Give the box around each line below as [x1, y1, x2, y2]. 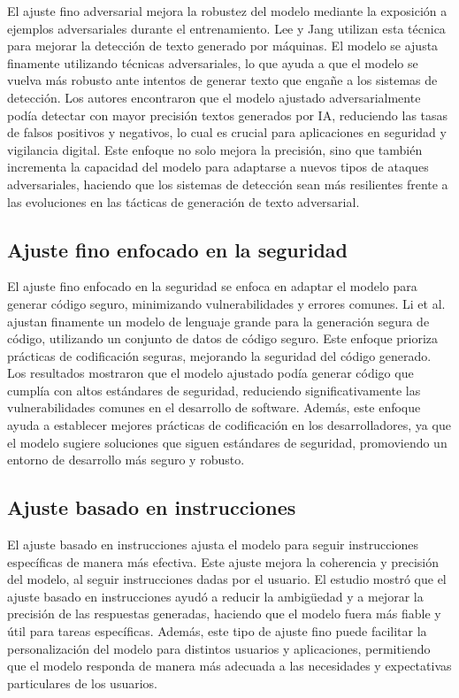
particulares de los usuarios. [7, 673, 157, 692]
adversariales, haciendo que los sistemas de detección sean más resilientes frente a [7, 174, 448, 193]
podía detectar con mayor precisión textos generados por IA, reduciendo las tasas [7, 105, 448, 124]
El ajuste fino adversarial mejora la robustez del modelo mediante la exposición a [7, 2, 448, 19]
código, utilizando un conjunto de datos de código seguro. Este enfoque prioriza [7, 329, 439, 348]
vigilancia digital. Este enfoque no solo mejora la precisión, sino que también [7, 140, 423, 158]
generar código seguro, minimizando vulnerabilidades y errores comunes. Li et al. [7, 294, 446, 312]
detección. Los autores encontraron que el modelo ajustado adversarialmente [7, 88, 421, 106]
